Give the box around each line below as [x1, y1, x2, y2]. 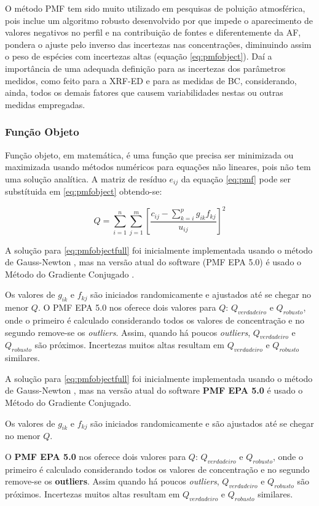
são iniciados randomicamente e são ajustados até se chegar [90, 416, 314, 429]
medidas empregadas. [5, 98, 85, 111]
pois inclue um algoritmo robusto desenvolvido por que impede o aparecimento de [5, 14, 313, 26]
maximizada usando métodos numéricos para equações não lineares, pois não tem [5, 160, 311, 173]
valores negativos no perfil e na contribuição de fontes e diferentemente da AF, [5, 26, 301, 39]
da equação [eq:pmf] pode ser [181, 172, 291, 185]
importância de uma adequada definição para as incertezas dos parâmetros [5, 61, 286, 74]
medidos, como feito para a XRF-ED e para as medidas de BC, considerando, [5, 74, 297, 87]
